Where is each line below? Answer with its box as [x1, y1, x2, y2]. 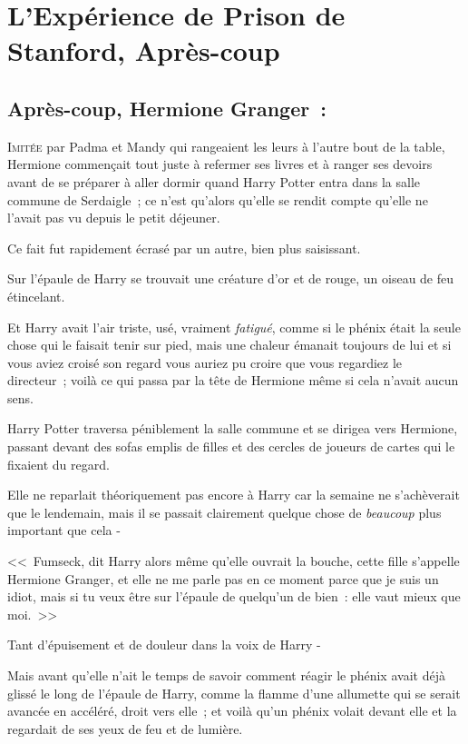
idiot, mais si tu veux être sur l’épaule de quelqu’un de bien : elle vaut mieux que [7, 587, 461, 606]
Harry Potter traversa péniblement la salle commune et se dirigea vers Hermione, [7, 419, 458, 438]
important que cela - [7, 521, 121, 540]
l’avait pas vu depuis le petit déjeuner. [7, 208, 220, 227]
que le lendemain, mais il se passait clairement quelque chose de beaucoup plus [7, 502, 442, 521]
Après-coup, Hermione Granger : [7, 94, 327, 122]
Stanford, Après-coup [7, 32, 280, 69]
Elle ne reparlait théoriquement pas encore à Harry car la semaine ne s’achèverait [7, 485, 460, 504]
